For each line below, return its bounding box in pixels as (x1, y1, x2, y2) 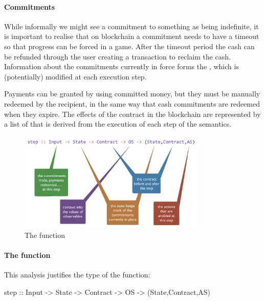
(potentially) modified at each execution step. (4, 71, 147, 82)
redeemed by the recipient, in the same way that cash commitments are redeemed (4, 98, 260, 109)
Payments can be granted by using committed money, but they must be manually (4, 88, 260, 99)
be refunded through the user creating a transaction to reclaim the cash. (4, 51, 231, 62)
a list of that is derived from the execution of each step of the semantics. (4, 118, 232, 129)
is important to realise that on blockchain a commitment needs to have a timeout (4, 31, 259, 42)
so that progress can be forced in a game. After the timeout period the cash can (4, 41, 255, 51)
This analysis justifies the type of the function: (4, 269, 150, 280)
